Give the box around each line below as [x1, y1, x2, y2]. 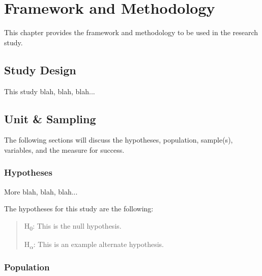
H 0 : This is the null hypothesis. [24, 220, 122, 232]
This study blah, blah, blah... [4, 86, 95, 96]
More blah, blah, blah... [4, 186, 78, 197]
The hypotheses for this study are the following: [4, 203, 154, 214]
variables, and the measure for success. [4, 144, 125, 155]
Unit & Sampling [4, 111, 96, 126]
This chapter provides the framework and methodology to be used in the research [4, 27, 258, 38]
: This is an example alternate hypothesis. [33, 239, 164, 250]
